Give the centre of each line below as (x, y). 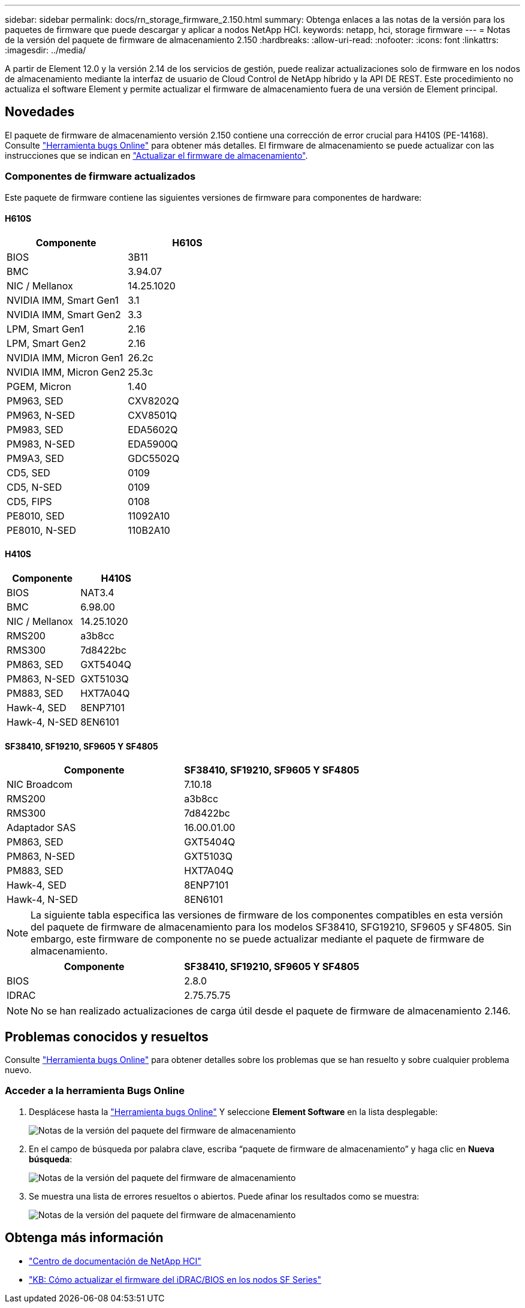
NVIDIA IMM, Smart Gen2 (64, 314)
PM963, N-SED (41, 415)
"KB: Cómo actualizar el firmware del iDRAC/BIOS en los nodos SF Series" (175, 1279)
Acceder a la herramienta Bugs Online (95, 1091)
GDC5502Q (154, 458)
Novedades (40, 112)
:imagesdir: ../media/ (46, 50)
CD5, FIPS (29, 501)
